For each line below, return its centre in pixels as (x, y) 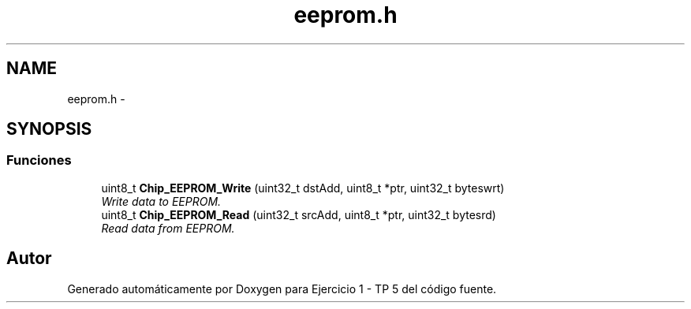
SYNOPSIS (49, 129)
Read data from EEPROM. (168, 228)
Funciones (39, 160)
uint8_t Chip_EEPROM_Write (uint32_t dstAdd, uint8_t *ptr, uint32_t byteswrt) (303, 188)
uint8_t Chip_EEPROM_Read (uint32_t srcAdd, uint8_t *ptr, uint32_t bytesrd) (299, 214)
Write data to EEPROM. (161, 201)
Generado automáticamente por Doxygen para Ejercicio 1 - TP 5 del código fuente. (282, 289)
